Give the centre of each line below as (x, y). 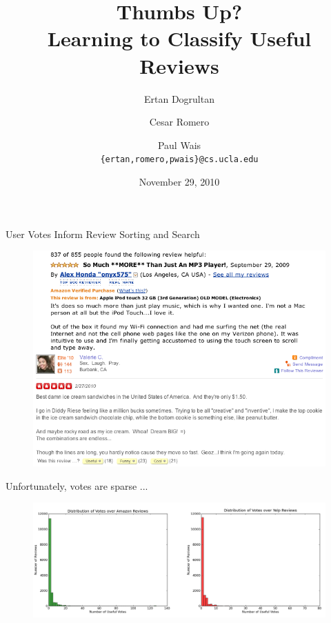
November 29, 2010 (179, 181)
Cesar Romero (179, 122)
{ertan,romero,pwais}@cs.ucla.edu (179, 160)
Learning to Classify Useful (179, 38)
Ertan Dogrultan (179, 98)
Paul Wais (179, 145)
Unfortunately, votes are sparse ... (77, 485)
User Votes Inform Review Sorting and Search (103, 234)
